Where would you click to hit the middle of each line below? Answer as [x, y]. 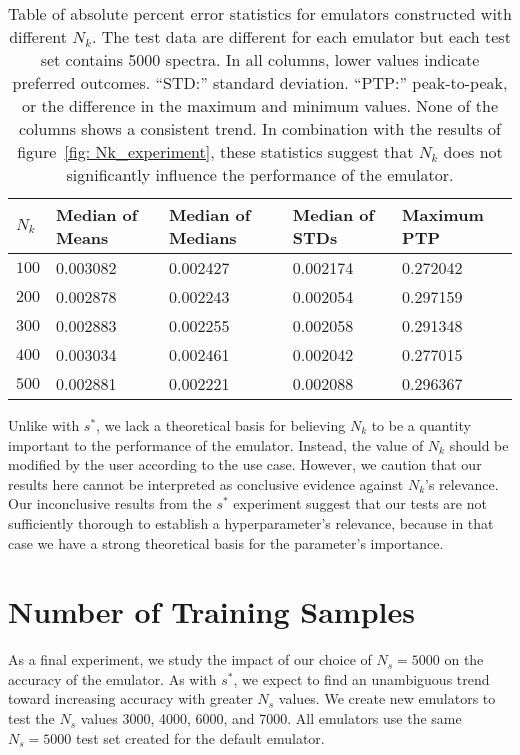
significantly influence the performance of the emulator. [260, 174]
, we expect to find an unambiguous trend [361, 678]
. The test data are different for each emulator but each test [301, 36]
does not [473, 151]
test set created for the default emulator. [200, 737]
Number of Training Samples [211, 611]
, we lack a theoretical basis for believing [221, 425]
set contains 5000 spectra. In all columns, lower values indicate [260, 59]
